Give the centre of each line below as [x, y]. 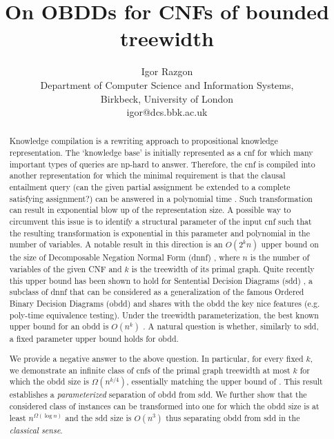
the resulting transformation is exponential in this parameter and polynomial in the [159, 233]
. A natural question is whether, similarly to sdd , [231, 326]
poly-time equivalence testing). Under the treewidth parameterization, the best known [164, 315]
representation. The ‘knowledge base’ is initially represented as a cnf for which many [161, 153]
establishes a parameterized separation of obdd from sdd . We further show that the [158, 395]
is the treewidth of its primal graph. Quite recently [223, 269]
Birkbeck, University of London [167, 98]
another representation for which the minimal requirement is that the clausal [147, 175]
